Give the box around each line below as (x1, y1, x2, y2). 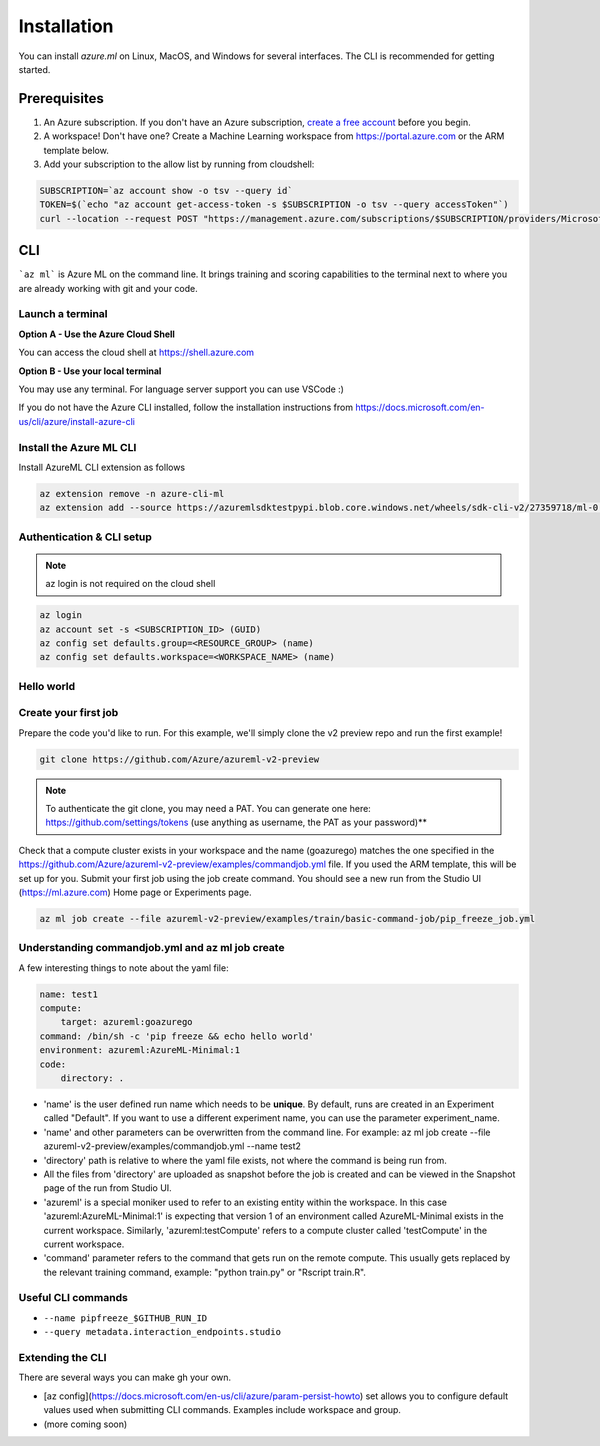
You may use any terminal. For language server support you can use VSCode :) (18, 383, 345, 395)
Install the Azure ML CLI (18, 440, 137, 454)
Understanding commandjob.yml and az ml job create (18, 941, 285, 955)
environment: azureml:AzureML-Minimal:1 (39, 1045, 240, 1056)
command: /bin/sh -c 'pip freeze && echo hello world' (39, 1030, 314, 1042)
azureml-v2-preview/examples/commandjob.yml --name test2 (43, 1140, 302, 1152)
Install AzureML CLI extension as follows (18, 461, 186, 473)
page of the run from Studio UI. (43, 1182, 172, 1194)
